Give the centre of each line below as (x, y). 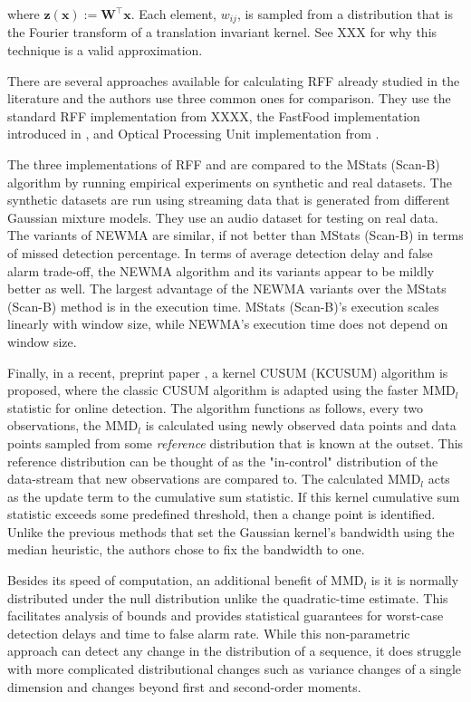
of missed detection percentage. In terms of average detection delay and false (220, 252)
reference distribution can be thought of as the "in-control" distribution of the (223, 461)
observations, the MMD (73, 425)
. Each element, (174, 14)
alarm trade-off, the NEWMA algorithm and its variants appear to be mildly (221, 270)
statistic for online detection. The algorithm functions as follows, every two (215, 407)
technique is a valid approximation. (105, 50)
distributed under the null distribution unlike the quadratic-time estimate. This (228, 597)
